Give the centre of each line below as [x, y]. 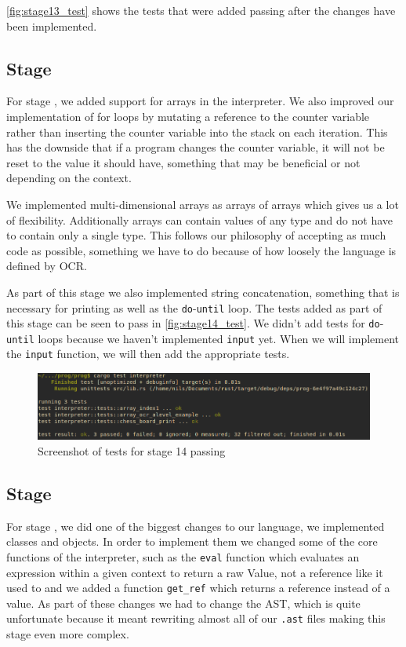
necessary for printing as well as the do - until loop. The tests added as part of [194, 307]
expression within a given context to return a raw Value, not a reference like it [195, 572]
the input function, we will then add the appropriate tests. [148, 354]
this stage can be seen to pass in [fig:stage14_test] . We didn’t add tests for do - [195, 323]
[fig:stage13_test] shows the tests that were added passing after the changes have [201, 10]
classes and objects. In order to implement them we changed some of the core [192, 541]
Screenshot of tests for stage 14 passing [132, 450]
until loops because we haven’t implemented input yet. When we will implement [203, 338]
